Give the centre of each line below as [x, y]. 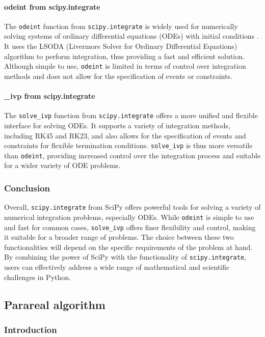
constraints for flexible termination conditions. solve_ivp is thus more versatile [128, 145]
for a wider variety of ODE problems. [62, 165]
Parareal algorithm [55, 304]
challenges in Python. [37, 277]
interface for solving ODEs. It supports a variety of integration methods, [117, 125]
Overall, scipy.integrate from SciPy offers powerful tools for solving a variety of [132, 207]
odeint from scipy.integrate [52, 6]
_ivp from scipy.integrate [50, 96]
